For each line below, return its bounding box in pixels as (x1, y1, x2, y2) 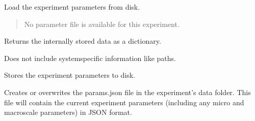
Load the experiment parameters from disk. (4, 2, 140, 12)
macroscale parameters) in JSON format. (4, 107, 132, 117)
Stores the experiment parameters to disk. (4, 70, 136, 80)
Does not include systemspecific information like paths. (4, 52, 176, 63)
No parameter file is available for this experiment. (24, 18, 180, 29)
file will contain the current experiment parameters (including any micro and (4, 97, 244, 107)
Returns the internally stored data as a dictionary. (4, 36, 161, 46)
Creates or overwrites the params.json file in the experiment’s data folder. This (4, 86, 251, 97)
